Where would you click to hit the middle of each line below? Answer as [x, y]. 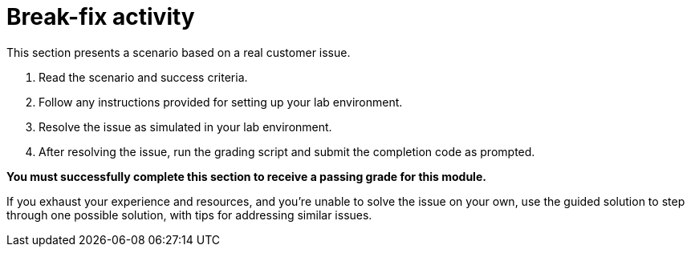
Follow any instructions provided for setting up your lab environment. [221, 102]
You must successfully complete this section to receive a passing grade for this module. [246, 176]
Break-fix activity [101, 17]
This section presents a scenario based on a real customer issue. [179, 52]
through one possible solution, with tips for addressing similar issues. [189, 215]
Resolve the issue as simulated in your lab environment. [185, 127]
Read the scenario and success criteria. [143, 77]
